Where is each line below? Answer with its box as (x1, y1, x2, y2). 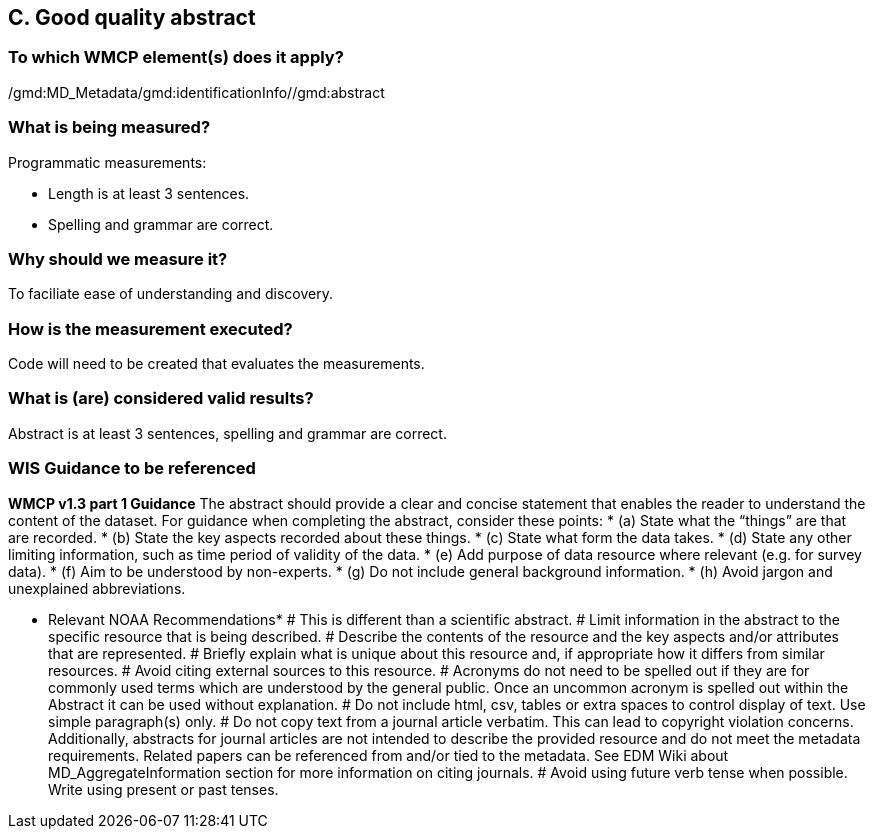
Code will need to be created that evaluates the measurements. (8, 355, 425, 373)
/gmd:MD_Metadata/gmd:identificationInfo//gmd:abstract (8, 83, 385, 101)
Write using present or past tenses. (48, 780, 279, 798)
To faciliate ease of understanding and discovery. (8, 285, 333, 303)
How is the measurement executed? (8, 318, 293, 339)
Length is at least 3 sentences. (48, 184, 250, 202)
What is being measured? (8, 117, 211, 138)
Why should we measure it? (8, 248, 228, 269)
